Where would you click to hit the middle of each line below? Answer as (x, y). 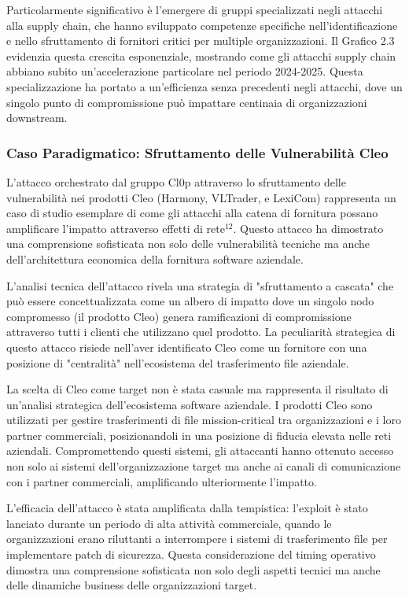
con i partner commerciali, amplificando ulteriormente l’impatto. (162, 481)
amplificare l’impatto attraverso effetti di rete (116, 228)
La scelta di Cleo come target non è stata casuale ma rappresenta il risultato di (197, 389)
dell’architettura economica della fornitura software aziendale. (155, 258)
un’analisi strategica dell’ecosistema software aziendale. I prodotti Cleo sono (190, 404)
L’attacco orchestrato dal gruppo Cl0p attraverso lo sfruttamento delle (176, 181)
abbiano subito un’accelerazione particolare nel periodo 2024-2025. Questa (185, 71)
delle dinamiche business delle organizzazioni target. (132, 585)
